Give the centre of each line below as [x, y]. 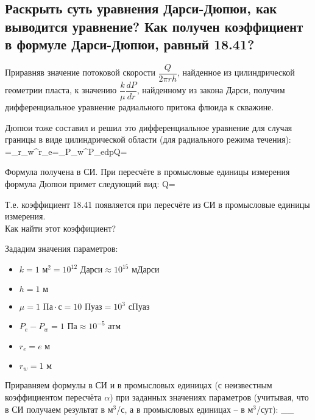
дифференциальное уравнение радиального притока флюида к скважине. [140, 107]
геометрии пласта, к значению [61, 90]
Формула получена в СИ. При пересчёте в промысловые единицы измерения [147, 172]
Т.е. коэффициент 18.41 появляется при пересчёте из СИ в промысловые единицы [157, 204]
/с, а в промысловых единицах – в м [185, 409]
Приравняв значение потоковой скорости [80, 72]
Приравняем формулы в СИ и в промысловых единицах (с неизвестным [139, 385]
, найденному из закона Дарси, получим [211, 90]
